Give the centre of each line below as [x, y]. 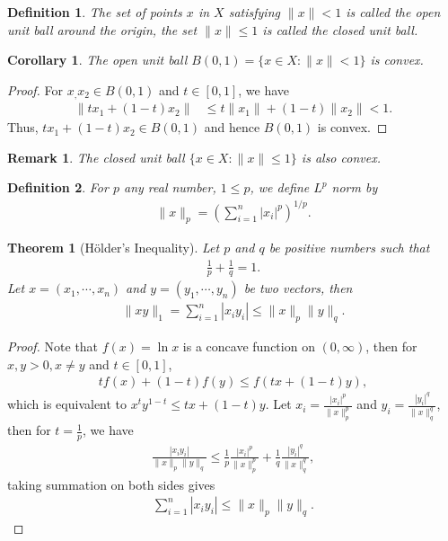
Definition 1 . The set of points [95, 12]
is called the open [393, 12]
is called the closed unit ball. [340, 29]
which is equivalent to [67, 404]
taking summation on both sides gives [111, 484]
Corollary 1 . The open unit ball [97, 60]
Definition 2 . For [58, 187]
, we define [280, 187]
